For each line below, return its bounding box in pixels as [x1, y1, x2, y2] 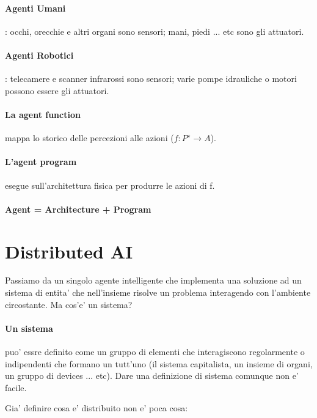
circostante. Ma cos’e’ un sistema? [5, 298, 133, 310]
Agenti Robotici [5, 48, 74, 61]
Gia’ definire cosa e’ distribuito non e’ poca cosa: [5, 402, 188, 414]
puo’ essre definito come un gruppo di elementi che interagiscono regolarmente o [5, 345, 305, 358]
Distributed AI [5, 238, 133, 263]
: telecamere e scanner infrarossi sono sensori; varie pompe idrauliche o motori [5, 72, 297, 85]
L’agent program [5, 155, 77, 168]
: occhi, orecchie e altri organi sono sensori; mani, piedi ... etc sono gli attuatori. [5, 24, 304, 37]
